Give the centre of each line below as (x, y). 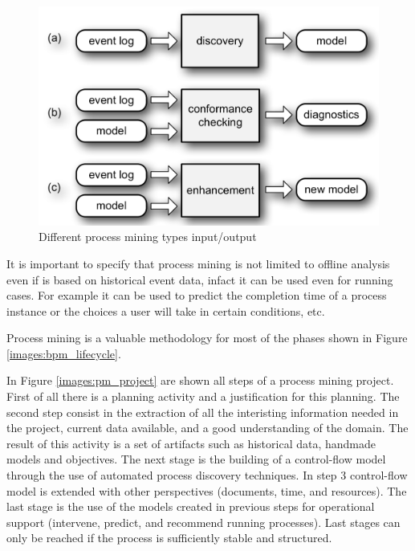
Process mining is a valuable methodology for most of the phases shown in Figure (207, 338)
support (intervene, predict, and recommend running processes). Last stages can (203, 522)
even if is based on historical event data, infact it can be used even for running (200, 279)
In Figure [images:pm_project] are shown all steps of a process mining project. (200, 380)
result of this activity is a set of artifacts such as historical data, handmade (191, 443)
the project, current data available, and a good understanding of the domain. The (207, 428)
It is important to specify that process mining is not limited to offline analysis (198, 263)
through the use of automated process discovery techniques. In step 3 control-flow (207, 475)
